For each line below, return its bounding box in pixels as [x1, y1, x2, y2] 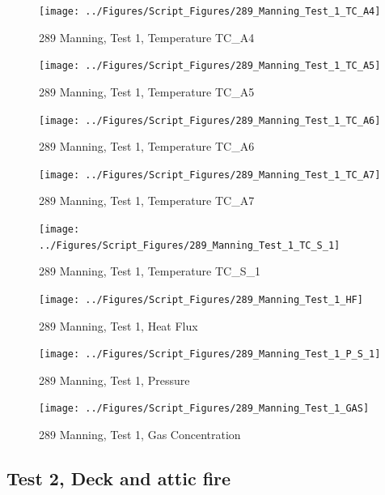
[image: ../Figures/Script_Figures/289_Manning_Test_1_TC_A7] [39, 169, 381, 181]
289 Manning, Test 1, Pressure [39, 371, 190, 388]
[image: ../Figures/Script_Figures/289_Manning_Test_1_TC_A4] [39, 6, 381, 17]
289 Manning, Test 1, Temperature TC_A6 [39, 138, 255, 155]
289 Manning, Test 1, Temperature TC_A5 [39, 83, 255, 100]
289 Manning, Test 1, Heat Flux [39, 317, 198, 334]
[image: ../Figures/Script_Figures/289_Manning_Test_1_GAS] [39, 403, 370, 415]
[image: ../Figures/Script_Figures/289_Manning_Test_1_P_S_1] [39, 348, 381, 361]
